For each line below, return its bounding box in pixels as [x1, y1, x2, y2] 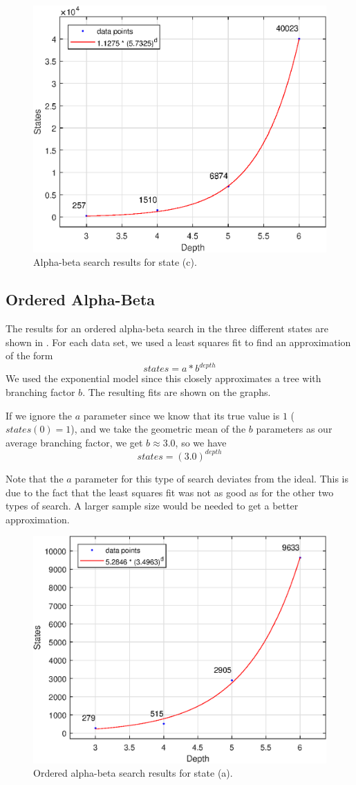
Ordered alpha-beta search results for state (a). [33, 766, 233, 780]
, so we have [175, 435, 227, 449]
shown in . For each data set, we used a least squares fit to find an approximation [6, 334, 351, 349]
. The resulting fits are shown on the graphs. [82, 385, 271, 399]
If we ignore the [6, 408, 73, 422]
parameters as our [256, 422, 332, 436]
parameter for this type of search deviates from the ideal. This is [75, 471, 349, 485]
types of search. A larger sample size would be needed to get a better [6, 498, 299, 513]
